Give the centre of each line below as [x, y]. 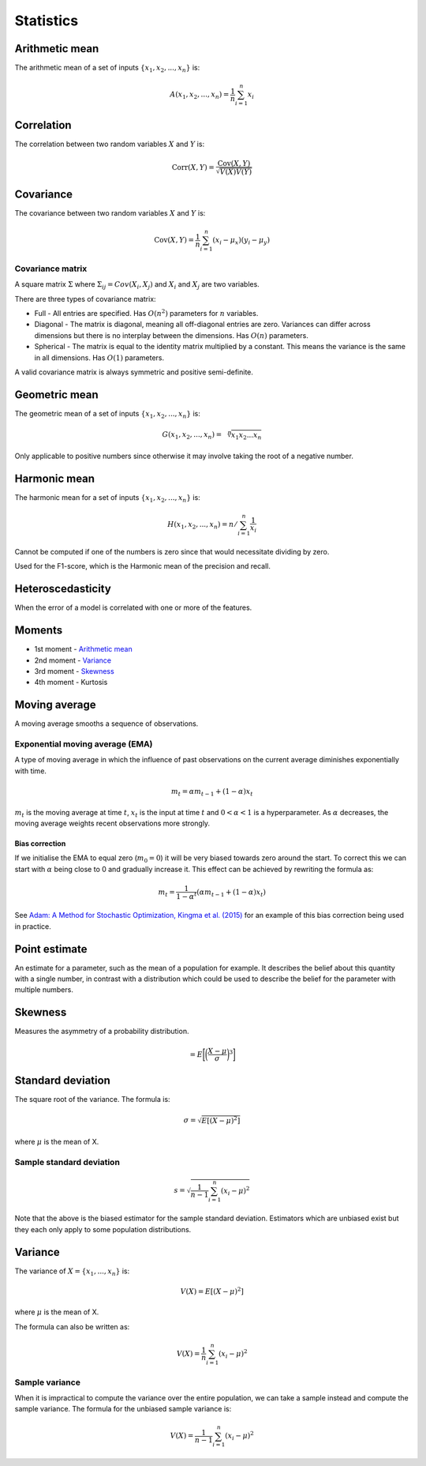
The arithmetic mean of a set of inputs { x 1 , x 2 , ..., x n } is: [107, 69]
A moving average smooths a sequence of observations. [106, 724]
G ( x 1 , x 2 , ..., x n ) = [192, 436]
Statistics [47, 21]
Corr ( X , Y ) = [193, 167]
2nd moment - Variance [73, 660]
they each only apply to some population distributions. [103, 1229]
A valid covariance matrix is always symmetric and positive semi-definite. [134, 372]
